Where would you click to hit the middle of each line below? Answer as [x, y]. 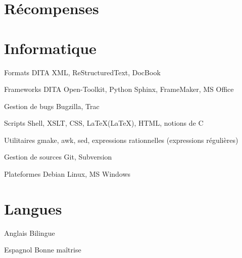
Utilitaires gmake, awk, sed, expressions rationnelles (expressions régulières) [121, 140]
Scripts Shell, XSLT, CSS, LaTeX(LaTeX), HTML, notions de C [104, 123]
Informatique [50, 48]
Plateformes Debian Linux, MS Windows [67, 174]
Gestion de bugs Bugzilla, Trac [52, 106]
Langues [33, 208]
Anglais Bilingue [30, 233]
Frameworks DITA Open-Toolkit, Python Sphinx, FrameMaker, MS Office [119, 89]
